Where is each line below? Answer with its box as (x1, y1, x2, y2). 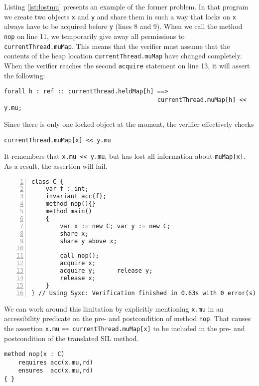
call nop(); (60, 252, 100, 260)
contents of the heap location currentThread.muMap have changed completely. (4, 50, 242, 61)
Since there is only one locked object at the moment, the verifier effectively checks (4, 119, 254, 129)
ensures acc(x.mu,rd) (18, 367, 93, 375)
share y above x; (60, 237, 117, 245)
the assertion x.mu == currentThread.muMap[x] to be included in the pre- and (4, 323, 245, 333)
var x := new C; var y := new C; (60, 222, 171, 230)
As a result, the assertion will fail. (4, 161, 108, 171)
